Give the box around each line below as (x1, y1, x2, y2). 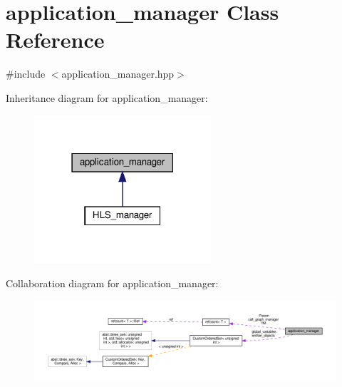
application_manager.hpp (61, 66, 175, 81)
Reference (6, 25, 105, 54)
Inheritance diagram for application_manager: (6, 90, 208, 105)
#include (6, 66, 46, 81)
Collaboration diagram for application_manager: (6, 275, 219, 290)
